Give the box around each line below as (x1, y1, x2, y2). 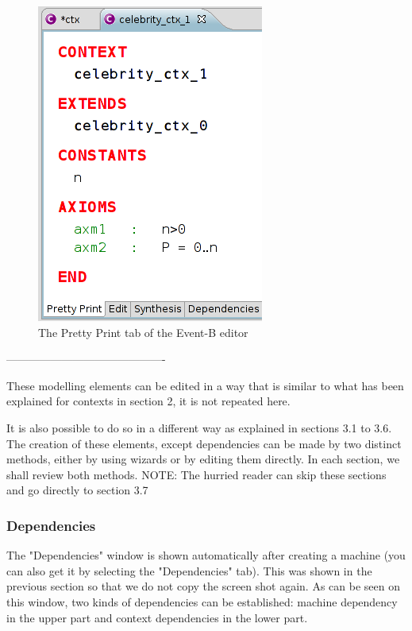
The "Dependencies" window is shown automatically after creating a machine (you (6, 547, 406, 563)
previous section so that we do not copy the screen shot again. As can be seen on (6, 578, 400, 594)
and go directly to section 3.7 (6, 482, 148, 498)
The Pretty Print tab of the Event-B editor (38, 323, 248, 340)
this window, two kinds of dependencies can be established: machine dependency (6, 593, 398, 610)
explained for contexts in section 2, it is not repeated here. (6, 393, 291, 409)
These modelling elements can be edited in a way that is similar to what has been (6, 377, 404, 393)
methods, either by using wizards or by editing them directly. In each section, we (6, 451, 400, 467)
